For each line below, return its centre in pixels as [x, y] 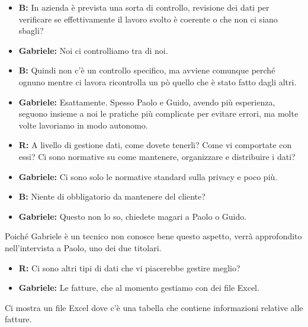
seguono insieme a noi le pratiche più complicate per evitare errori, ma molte [158, 113]
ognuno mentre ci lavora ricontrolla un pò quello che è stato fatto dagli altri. [158, 81]
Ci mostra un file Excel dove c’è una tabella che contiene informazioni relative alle [154, 307]
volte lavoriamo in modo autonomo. [83, 125]
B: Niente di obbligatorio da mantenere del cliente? [112, 196]
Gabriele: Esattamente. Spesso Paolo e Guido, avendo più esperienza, [147, 102]
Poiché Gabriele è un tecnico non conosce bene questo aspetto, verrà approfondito [153, 236]
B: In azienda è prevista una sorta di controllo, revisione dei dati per [144, 7]
